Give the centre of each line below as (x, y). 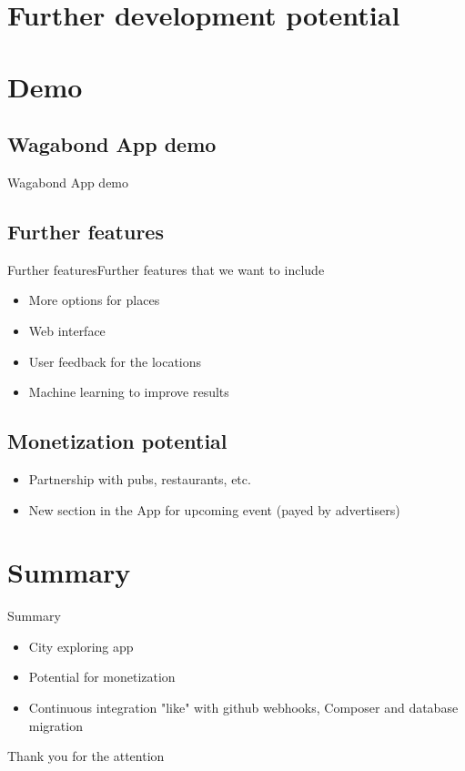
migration (56, 725)
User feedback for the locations (115, 361)
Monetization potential (117, 441)
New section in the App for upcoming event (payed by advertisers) (214, 509)
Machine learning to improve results (129, 392)
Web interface (67, 330)
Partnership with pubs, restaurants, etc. (140, 478)
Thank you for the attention (86, 756)
